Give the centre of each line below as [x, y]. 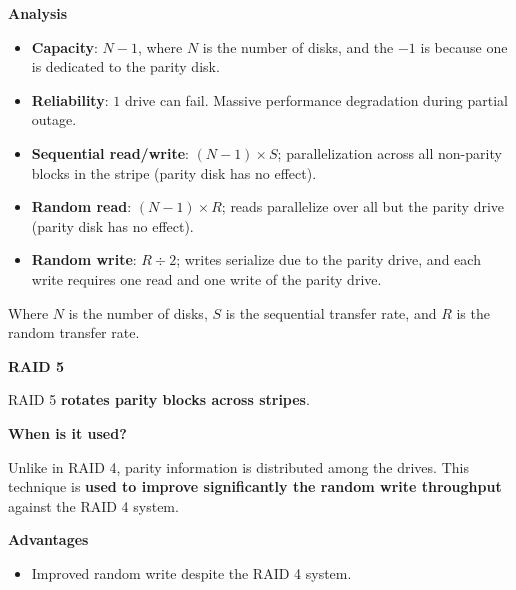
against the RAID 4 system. [93, 505]
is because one [464, 46]
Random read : [81, 206]
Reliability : [70, 99]
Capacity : [64, 46]
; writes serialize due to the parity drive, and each [328, 259]
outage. [54, 119]
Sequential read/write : [110, 152]
